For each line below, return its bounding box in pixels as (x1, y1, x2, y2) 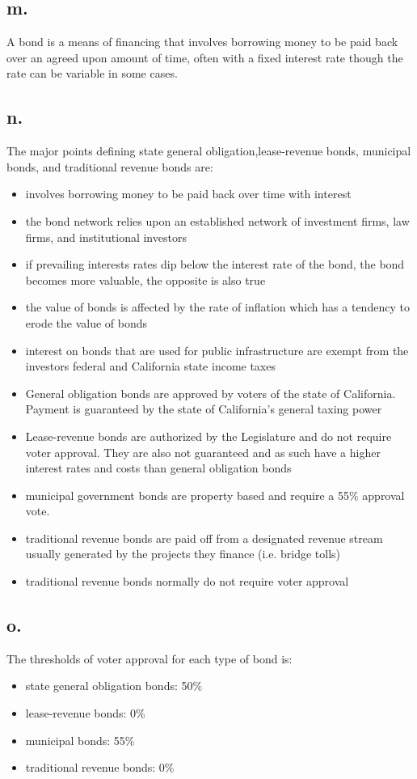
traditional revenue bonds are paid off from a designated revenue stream (25, 529, 383, 546)
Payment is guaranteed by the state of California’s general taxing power (25, 400, 382, 417)
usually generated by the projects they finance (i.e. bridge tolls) (25, 545, 341, 562)
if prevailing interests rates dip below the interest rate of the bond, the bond (25, 256, 405, 273)
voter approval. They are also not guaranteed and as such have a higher (25, 443, 381, 460)
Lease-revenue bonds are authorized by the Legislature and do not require (25, 427, 392, 444)
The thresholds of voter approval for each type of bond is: (6, 650, 293, 667)
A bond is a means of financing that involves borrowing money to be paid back (6, 33, 398, 50)
